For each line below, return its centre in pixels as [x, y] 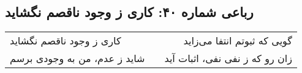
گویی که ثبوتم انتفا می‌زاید [238, 41]
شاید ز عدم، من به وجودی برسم [77, 58]
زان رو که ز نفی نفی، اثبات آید [228, 58]
